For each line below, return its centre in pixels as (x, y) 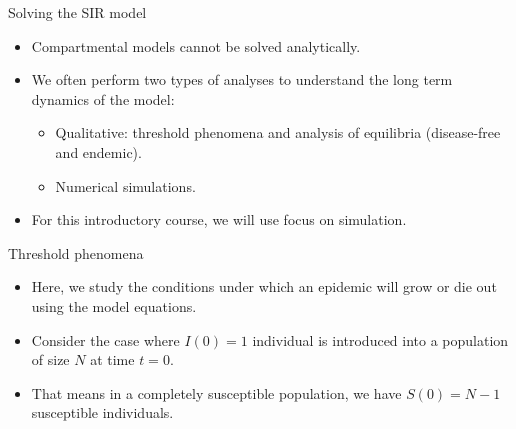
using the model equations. (114, 305)
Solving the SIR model (77, 12)
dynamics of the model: (103, 98)
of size (50, 359)
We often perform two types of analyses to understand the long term (242, 79)
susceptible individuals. (102, 412)
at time (112, 359)
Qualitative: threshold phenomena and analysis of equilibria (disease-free (278, 132)
